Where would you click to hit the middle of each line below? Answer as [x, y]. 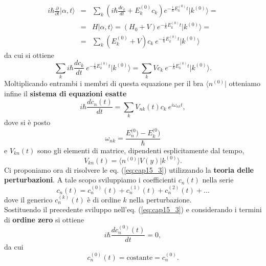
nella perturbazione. [160, 199]
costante [140, 258]
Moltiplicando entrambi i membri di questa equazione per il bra [104, 83]
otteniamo [245, 83]
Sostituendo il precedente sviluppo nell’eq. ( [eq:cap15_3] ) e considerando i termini [133, 209]
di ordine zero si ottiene [44, 219]
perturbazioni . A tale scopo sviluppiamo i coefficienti [90, 180]
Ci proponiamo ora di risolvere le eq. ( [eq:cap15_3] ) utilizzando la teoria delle [129, 169]
